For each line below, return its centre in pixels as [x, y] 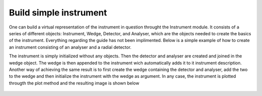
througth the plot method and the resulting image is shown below [74, 83]
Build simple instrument [58, 13]
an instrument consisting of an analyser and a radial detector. [70, 47]
